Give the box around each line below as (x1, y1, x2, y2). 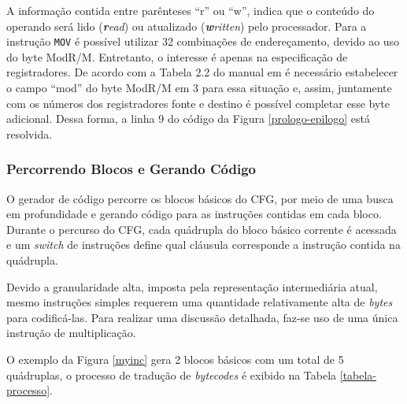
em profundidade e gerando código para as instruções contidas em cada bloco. (6, 206, 382, 222)
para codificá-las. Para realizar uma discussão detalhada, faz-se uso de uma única (6, 309, 398, 325)
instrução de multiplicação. (6, 324, 136, 341)
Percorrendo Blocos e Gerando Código (6, 159, 256, 179)
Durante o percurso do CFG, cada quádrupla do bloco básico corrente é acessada (6, 221, 397, 237)
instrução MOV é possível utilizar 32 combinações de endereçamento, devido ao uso (6, 33, 400, 50)
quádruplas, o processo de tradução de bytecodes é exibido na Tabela (6, 366, 337, 383)
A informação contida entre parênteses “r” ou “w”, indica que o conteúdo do (6, 2, 375, 18)
